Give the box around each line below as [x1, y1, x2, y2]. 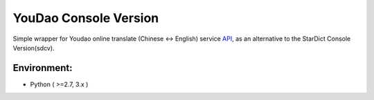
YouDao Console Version [12, 10, 159, 26]
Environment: [12, 62, 73, 74]
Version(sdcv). [12, 43, 55, 52]
